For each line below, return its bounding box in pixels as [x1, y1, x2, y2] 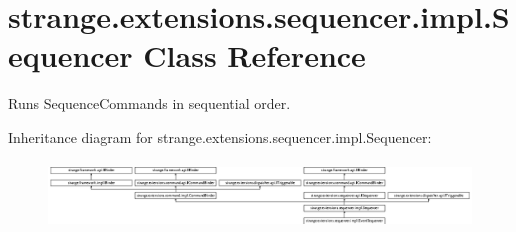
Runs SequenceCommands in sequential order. [8, 93, 291, 114]
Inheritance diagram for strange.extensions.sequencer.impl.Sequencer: [8, 126, 432, 147]
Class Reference [143, 35, 366, 76]
